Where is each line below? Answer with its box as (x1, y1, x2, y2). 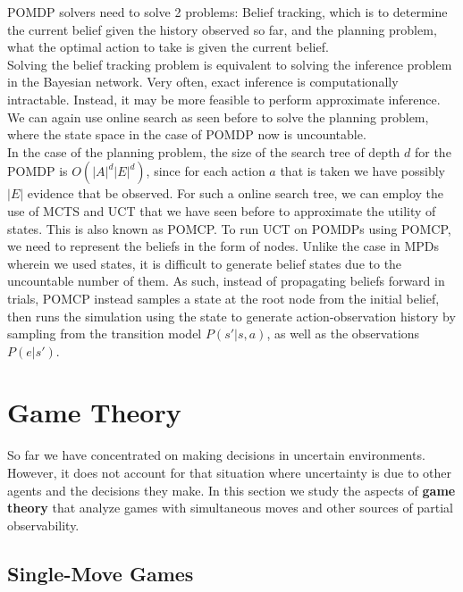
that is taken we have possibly (280, 162, 445, 180)
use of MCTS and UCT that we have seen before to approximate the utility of (7, 201, 436, 220)
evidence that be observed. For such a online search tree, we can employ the (27, 184, 444, 203)
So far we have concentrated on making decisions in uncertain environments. (7, 446, 425, 464)
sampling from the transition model (7, 324, 202, 343)
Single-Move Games (7, 559, 194, 587)
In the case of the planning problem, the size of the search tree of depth (7, 142, 400, 161)
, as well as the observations (266, 324, 420, 343)
